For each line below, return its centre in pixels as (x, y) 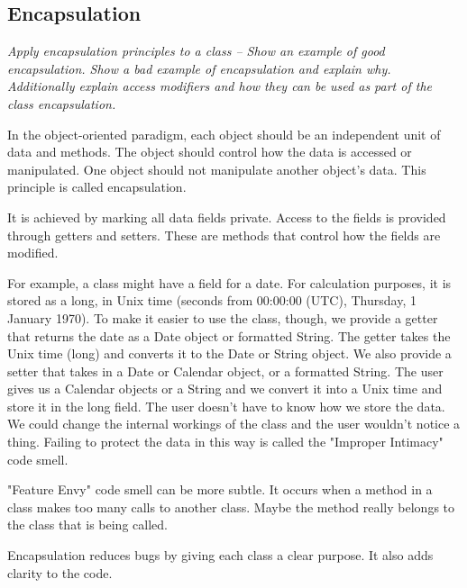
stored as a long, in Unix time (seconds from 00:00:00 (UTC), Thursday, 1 (212, 300)
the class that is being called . (87, 525)
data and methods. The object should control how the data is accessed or (210, 152)
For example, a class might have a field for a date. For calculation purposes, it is (229, 282)
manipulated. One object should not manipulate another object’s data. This (217, 169)
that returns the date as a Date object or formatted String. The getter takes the (229, 335)
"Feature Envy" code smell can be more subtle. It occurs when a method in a (220, 489)
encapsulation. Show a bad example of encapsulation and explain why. (199, 68)
